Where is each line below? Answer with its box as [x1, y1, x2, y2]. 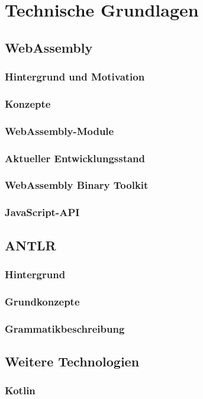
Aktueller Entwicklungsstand [5, 150, 146, 165]
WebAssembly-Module [5, 123, 114, 138]
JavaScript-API [5, 205, 80, 220]
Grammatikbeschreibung [5, 321, 125, 336]
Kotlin [5, 383, 36, 398]
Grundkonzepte [5, 294, 80, 308]
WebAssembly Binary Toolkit [5, 178, 149, 192]
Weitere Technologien [5, 352, 140, 370]
